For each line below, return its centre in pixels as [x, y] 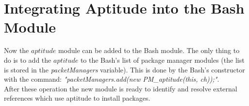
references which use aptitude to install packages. [77, 98]
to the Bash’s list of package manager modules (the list [162, 60]
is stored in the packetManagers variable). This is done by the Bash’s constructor [124, 69]
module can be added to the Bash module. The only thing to [149, 50]
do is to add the [28, 60]
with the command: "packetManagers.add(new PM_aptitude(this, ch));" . [112, 79]
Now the [17, 50]
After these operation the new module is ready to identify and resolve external [121, 88]
